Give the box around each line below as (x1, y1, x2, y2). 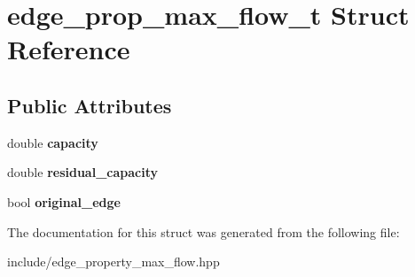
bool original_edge (7, 192, 121, 211)
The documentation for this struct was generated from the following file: (7, 222, 400, 241)
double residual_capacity (7, 163, 158, 181)
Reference (7, 31, 130, 67)
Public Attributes (7, 91, 172, 119)
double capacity (7, 133, 98, 151)
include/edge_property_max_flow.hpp (7, 252, 220, 271)
